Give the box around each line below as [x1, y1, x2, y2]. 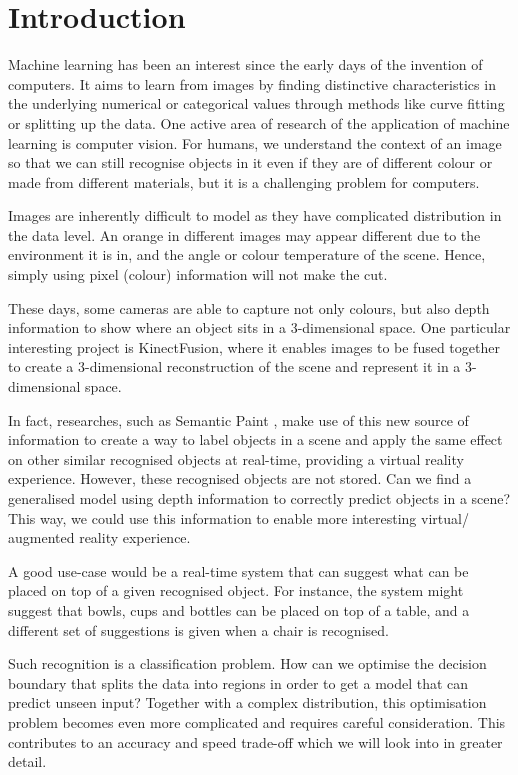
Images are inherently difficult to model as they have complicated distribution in [8, 205, 502, 226]
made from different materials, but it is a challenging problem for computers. [8, 171, 480, 192]
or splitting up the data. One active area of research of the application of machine [8, 112, 510, 133]
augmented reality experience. [8, 527, 191, 548]
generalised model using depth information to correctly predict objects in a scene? [8, 488, 511, 508]
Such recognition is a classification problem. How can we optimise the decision [8, 653, 487, 674]
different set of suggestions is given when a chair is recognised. [8, 619, 389, 640]
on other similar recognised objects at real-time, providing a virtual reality [8, 448, 464, 469]
